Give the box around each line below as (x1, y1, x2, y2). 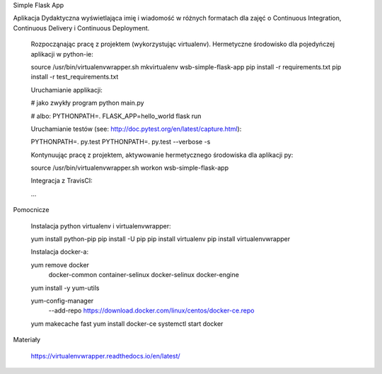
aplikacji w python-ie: (30, 49, 93, 58)
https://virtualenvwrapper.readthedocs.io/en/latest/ (30, 351, 180, 360)
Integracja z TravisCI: (30, 177, 93, 185)
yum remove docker (30, 260, 90, 269)
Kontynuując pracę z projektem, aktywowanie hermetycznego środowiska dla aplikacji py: (30, 151, 294, 159)
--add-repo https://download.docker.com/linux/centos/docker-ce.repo (48, 306, 255, 315)
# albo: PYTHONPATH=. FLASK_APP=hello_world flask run (30, 112, 202, 120)
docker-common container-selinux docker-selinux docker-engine (48, 271, 240, 279)
